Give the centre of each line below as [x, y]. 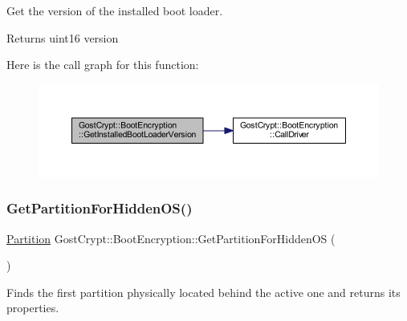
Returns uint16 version [63, 37]
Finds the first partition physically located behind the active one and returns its [203, 292]
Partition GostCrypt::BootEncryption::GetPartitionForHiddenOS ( [171, 238]
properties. [33, 308]
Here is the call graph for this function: [103, 65]
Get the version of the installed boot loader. [115, 10]
